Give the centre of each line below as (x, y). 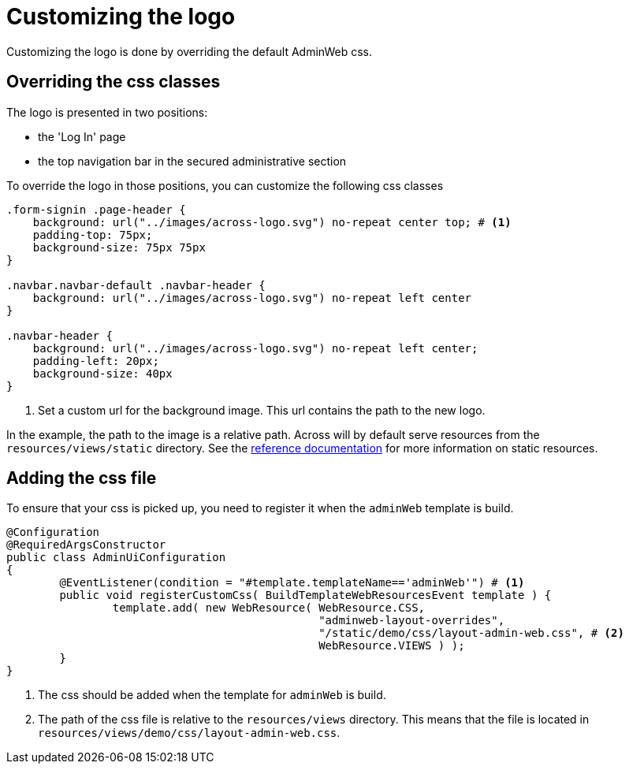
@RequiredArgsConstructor (86, 545)
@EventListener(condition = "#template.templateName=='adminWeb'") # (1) (292, 583)
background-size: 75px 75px (119, 247)
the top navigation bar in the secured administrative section (192, 161)
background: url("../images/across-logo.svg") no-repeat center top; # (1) (272, 222)
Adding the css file (82, 478)
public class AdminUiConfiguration (116, 558)
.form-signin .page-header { (96, 209)
